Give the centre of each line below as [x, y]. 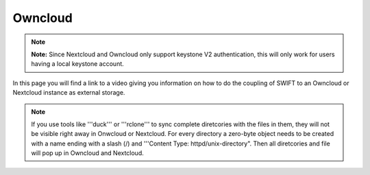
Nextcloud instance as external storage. [69, 93]
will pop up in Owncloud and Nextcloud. [87, 153]
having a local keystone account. [78, 64]
